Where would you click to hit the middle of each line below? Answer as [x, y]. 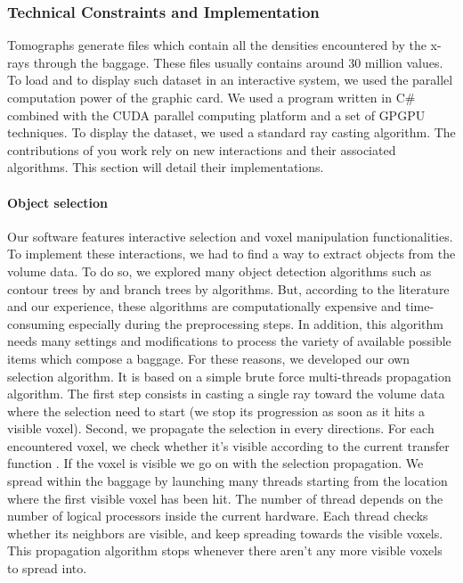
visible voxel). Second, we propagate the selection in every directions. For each [221, 428]
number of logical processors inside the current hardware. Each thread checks [218, 516]
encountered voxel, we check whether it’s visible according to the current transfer [228, 445]
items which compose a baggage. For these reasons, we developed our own [209, 358]
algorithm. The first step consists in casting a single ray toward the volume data [226, 394]
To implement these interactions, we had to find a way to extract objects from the [231, 254]
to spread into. [47, 568]
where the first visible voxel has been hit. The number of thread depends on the [225, 498]
